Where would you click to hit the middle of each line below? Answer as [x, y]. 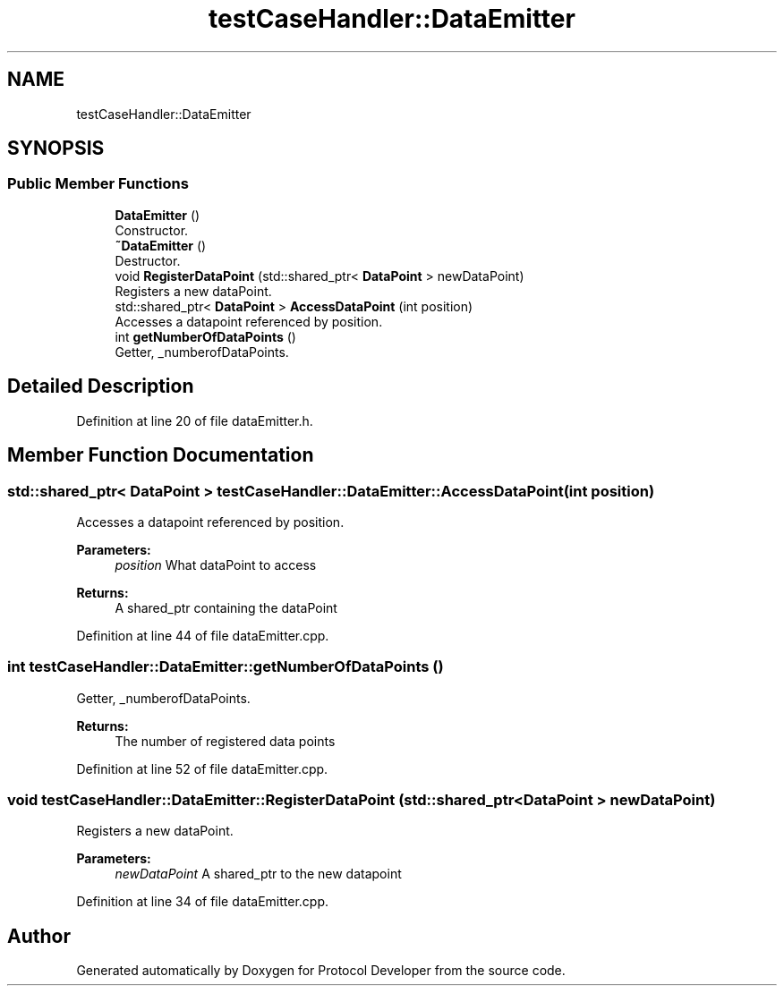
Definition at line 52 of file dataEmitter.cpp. [202, 768]
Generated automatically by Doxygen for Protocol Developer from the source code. [321, 971]
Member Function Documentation [161, 455]
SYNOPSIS [56, 149]
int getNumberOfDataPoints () [205, 336]
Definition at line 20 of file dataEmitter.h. [195, 420]
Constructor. [152, 230]
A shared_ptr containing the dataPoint [226, 607]
